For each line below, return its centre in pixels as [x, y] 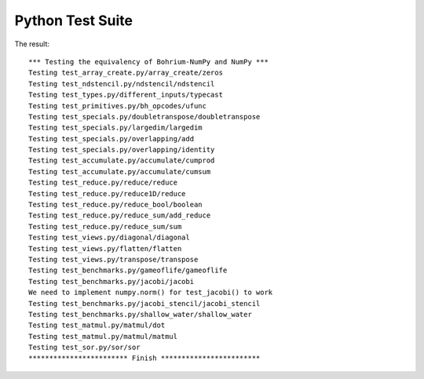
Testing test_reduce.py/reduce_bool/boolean [116, 205]
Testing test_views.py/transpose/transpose [113, 259]
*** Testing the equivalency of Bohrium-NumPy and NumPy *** [148, 62]
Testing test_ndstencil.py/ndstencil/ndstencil [122, 84]
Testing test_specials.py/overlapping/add [111, 138]
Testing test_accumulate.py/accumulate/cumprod [122, 160]
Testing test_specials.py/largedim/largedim [116, 128]
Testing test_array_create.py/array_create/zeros [126, 73]
